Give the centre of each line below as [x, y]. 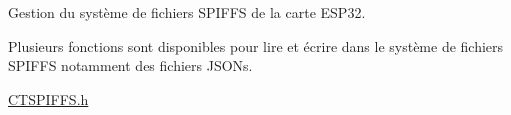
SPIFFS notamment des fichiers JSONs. [130, 65]
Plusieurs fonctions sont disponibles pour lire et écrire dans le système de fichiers [256, 45]
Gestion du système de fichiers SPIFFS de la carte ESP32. [187, 12]
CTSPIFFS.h [48, 98]
